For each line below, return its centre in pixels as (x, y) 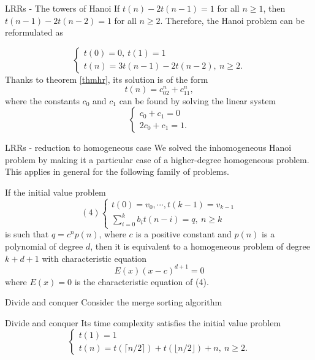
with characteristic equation (94, 258)
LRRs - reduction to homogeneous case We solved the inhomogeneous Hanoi (148, 147)
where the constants (42, 100)
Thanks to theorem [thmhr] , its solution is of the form (107, 79)
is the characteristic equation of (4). (142, 281)
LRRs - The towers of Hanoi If (63, 8)
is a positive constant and (184, 234)
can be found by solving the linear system (198, 100)
